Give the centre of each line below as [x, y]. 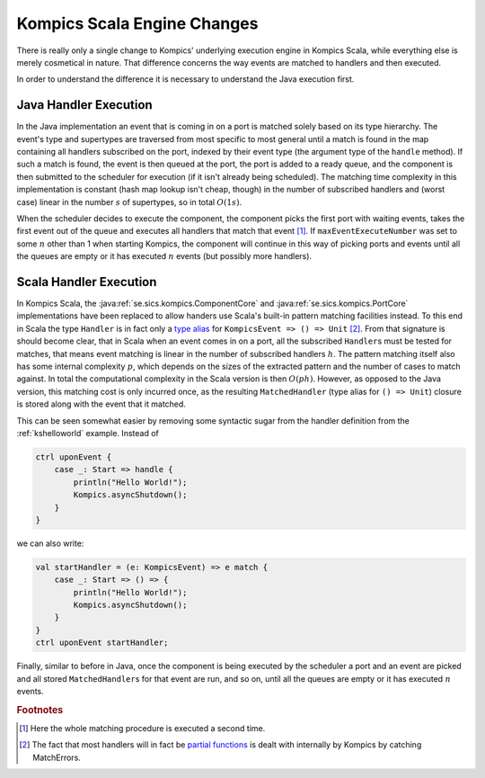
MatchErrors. [57, 757]
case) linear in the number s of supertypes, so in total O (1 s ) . [129, 201]
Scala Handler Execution [87, 282]
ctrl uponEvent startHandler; [102, 643]
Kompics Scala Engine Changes [137, 23]
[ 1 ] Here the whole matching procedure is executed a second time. [142, 729]
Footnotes [40, 710]
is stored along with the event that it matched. [101, 404]
